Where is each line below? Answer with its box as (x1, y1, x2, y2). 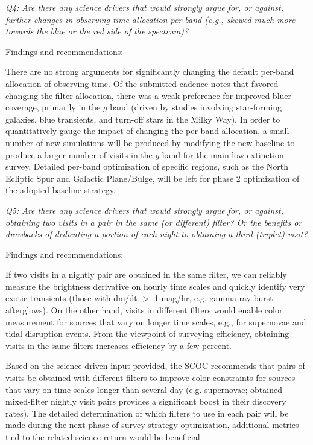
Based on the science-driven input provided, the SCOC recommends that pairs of (5, 359, 305, 372)
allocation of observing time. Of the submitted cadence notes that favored (5, 77, 279, 89)
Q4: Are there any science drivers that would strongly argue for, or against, (5, 1, 283, 13)
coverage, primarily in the (5, 101, 101, 114)
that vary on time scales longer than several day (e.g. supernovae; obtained (5, 383, 282, 395)
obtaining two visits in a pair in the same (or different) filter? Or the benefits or (5, 216, 302, 228)
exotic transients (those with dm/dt (5, 292, 138, 304)
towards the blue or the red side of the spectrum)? (5, 25, 189, 37)
